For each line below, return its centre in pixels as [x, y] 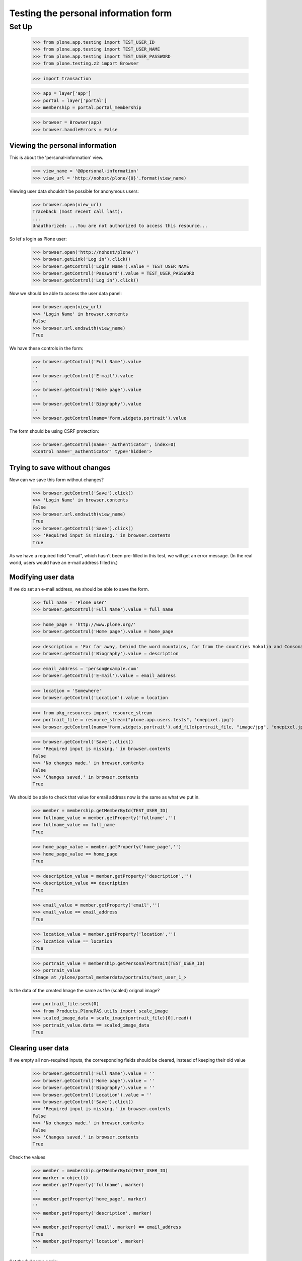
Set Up [21, 27]
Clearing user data [39, 1048]
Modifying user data [42, 577]
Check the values [27, 1157]
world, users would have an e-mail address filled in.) [64, 563]
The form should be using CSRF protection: [54, 431]
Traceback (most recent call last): [78, 212]
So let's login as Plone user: [38, 239]
